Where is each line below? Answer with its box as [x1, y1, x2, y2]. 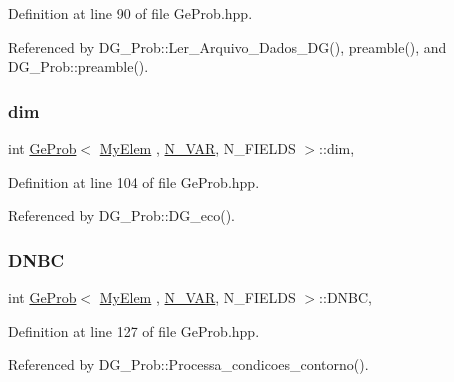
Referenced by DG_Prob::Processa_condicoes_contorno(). [8, 354, 369, 375]
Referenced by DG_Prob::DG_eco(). [8, 205, 236, 226]
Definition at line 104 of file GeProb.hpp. [8, 171, 260, 192]
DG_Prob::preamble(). [8, 56, 149, 77]
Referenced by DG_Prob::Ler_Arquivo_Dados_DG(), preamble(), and [8, 36, 447, 57]
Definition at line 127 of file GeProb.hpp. [8, 320, 260, 341]
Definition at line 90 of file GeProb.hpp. [8, 3, 253, 23]
